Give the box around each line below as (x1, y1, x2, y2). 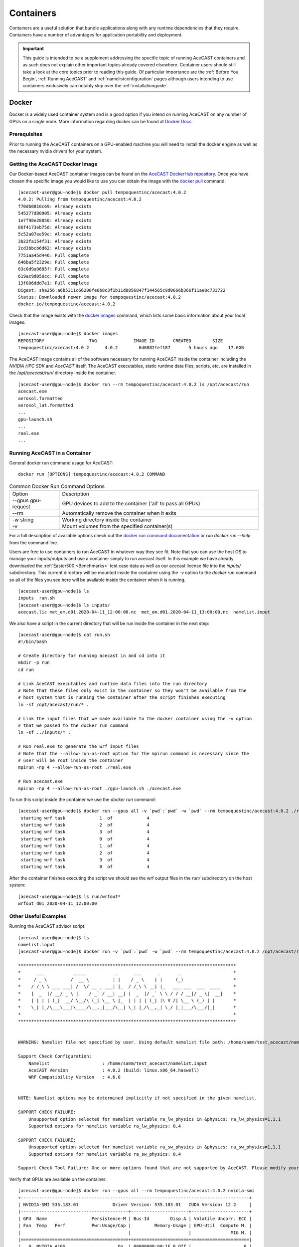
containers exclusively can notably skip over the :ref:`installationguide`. (22, 83, 169, 89)
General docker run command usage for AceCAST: (9, 460, 114, 466)
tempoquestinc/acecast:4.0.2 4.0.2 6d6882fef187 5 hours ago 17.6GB (18, 345, 244, 351)
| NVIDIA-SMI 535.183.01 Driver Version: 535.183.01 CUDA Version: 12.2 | (18, 1202, 252, 1207)
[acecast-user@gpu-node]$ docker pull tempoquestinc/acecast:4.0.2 (18, 190, 186, 196)
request (12, 503, 31, 510)
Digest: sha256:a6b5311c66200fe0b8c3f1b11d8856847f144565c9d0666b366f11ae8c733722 (18, 287, 226, 293)
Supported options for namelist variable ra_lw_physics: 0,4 (28, 1123, 181, 1129)
